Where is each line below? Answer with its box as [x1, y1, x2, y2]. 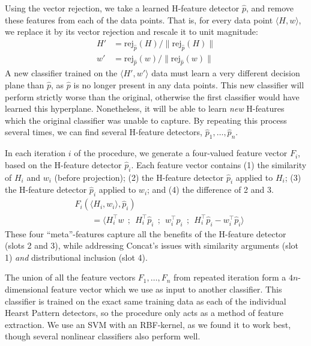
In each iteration [5, 147, 66, 159]
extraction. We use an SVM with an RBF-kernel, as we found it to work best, [5, 318, 291, 330]
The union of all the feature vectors [5, 271, 136, 284]
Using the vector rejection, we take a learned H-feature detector [5, 2, 240, 14]
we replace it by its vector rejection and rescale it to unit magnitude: [5, 25, 258, 38]
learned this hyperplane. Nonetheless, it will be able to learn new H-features [5, 102, 285, 115]
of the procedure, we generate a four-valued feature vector [74, 147, 288, 159]
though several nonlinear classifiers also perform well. [5, 330, 201, 342]
